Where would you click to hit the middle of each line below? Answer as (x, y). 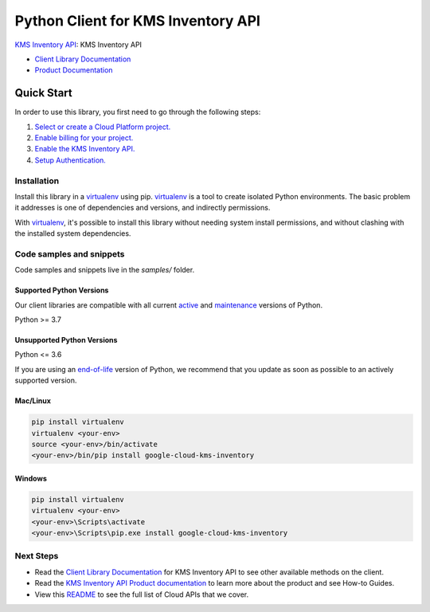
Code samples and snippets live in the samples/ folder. (105, 270)
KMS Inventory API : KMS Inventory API (78, 45)
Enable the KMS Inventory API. (85, 149)
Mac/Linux (33, 401)
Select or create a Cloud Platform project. (103, 127)
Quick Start (43, 93)
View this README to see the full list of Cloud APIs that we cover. (142, 594)
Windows (31, 478)
